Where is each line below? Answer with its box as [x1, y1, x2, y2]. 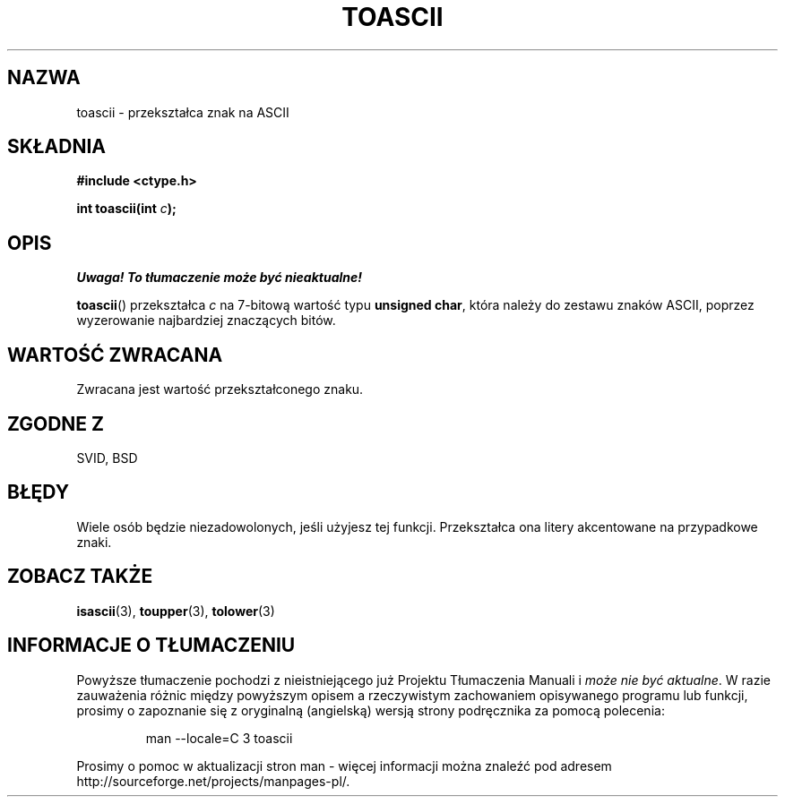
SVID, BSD [76, 449, 138, 466]
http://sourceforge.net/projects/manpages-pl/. [76, 773, 350, 789]
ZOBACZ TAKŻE [7, 565, 153, 588]
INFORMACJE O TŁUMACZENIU [7, 634, 296, 657]
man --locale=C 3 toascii [145, 730, 293, 746]
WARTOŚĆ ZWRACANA [7, 343, 223, 366]
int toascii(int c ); [76, 201, 177, 217]
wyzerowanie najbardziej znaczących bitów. [76, 312, 336, 329]
